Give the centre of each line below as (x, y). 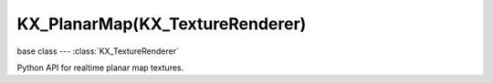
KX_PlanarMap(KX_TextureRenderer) (162, 24)
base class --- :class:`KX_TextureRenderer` (98, 51)
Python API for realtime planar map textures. (100, 67)
